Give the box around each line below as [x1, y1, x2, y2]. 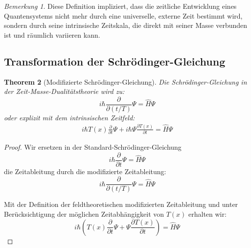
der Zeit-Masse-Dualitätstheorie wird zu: [4, 86, 125, 96]
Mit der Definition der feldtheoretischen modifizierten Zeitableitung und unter [4, 199, 238, 209]
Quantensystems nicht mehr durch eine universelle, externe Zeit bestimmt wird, [4, 10, 243, 21]
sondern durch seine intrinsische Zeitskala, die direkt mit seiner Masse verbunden [4, 20, 248, 30]
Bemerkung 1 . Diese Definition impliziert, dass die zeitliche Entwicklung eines [4, 1, 237, 11]
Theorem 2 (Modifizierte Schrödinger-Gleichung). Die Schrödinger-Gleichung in [4, 76, 247, 87]
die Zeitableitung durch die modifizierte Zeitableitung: [4, 166, 166, 176]
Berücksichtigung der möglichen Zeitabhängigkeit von [4, 209, 164, 219]
